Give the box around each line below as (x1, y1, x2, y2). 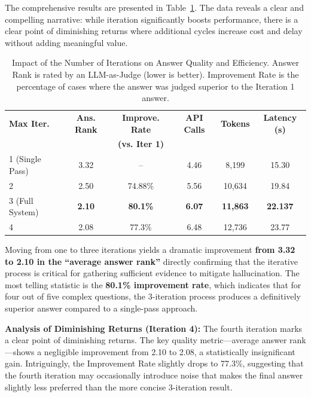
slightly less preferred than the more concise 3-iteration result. (5, 380, 233, 393)
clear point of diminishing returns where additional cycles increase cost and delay (5, 25, 303, 37)
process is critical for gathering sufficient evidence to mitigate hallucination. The (5, 267, 300, 279)
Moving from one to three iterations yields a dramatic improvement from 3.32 (5, 243, 295, 256)
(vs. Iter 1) (117, 138, 164, 150)
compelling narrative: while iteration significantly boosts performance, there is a (5, 13, 298, 25)
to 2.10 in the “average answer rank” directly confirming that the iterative (5, 255, 298, 267)
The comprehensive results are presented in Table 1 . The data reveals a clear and (5, 1, 304, 13)
